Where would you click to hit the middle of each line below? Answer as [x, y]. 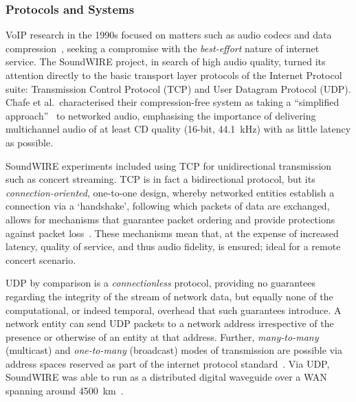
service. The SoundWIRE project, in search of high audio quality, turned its [166, 62]
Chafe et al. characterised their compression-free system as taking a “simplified [173, 102]
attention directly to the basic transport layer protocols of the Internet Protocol [174, 75]
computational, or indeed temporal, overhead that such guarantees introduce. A [174, 310]
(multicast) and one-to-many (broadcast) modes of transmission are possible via [174, 350]
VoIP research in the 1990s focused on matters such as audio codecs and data [169, 35]
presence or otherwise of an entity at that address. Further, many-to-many [162, 336]
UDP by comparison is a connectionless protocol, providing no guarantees [161, 283]
